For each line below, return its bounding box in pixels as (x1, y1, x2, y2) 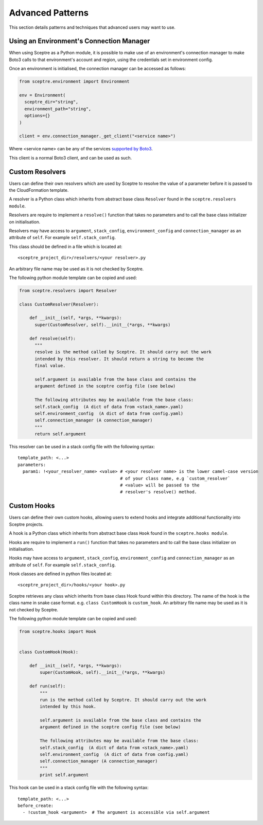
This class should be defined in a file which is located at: (9, 243, 123, 249)
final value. (35, 363, 66, 368)
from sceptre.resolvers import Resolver (19, 288, 117, 293)
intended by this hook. (39, 704, 97, 709)
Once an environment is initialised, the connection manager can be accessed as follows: (9, 66, 186, 72)
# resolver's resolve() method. (120, 489, 197, 495)
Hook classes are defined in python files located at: (9, 571, 112, 577)
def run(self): (29, 684, 66, 689)
